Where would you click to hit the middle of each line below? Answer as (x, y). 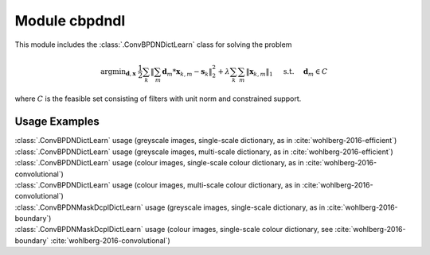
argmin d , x (118, 72)
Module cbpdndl (70, 21)
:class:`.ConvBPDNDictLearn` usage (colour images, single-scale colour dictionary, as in (159, 163)
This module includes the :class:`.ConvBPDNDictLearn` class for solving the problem (153, 44)
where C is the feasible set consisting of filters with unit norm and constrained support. (158, 99)
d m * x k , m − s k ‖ (187, 72)
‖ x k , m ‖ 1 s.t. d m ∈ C (287, 72)
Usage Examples (57, 122)
